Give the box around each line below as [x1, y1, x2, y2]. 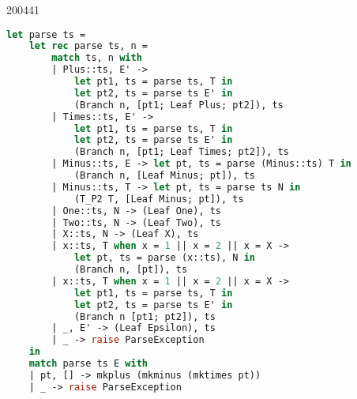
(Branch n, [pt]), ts [73, 264, 188, 276]
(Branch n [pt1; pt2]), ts [73, 311, 216, 322]
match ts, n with [51, 52, 142, 64]
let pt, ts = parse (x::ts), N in [73, 252, 256, 264]
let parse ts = [6, 28, 86, 40]
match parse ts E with [28, 358, 148, 370]
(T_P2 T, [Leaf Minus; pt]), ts [73, 193, 244, 205]
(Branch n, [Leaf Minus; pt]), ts [73, 170, 255, 182]
